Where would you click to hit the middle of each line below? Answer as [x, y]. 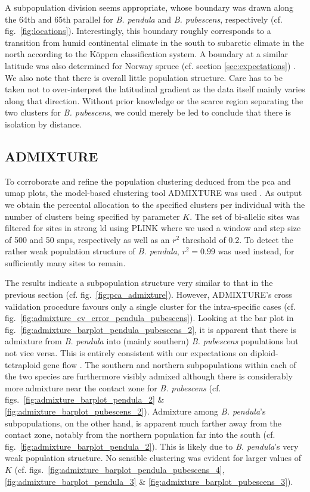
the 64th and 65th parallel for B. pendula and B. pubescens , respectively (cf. [144, 19]
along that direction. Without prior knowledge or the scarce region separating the [154, 100]
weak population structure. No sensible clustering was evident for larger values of [153, 458]
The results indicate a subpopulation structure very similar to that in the [139, 283]
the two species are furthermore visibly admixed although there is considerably [149, 376]
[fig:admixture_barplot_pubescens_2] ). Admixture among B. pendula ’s [135, 411]
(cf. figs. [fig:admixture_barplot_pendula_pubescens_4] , [120, 469]
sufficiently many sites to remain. [65, 262]
